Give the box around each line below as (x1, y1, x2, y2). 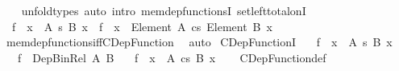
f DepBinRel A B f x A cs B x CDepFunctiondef (17, 49, 326, 65)
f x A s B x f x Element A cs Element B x (11, 18, 272, 34)
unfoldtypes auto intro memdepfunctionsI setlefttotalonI (21, 2, 306, 18)
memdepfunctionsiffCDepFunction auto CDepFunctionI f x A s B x (6, 34, 393, 50)
